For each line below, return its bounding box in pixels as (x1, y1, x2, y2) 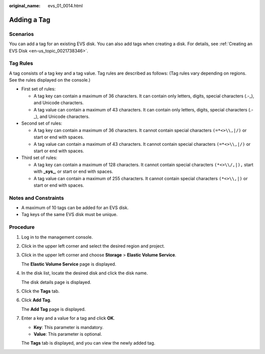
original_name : (9, 3, 41, 8)
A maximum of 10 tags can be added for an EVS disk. (21, 205, 129, 211)
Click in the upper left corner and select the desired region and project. (21, 243, 165, 249)
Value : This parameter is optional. (33, 331, 103, 337)
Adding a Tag (9, 15, 51, 24)
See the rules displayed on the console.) (9, 77, 91, 83)
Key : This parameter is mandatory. (33, 324, 104, 330)
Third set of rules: (21, 155, 57, 161)
